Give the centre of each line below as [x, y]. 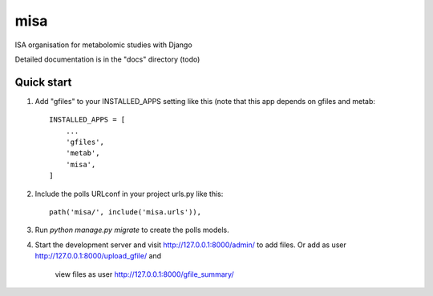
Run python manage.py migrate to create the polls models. [132, 230]
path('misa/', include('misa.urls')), [125, 212]
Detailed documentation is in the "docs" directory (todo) [107, 59]
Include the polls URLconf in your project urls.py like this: [129, 194]
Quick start [43, 82]
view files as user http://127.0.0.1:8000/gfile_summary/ [144, 274]
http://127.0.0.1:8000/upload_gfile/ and [98, 256]
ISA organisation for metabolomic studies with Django [103, 45]
